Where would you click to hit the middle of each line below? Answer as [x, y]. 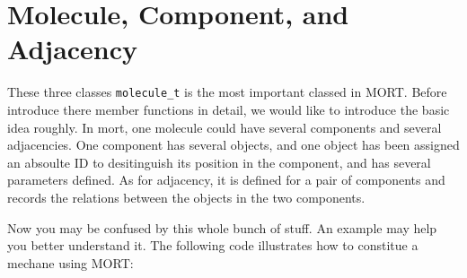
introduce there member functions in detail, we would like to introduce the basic [229, 109]
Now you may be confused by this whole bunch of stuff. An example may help [222, 227]
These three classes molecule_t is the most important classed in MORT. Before [227, 92]
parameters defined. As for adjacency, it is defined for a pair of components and [226, 180]
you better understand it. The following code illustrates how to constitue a [213, 245]
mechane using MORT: [70, 262]
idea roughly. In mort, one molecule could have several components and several [225, 127]
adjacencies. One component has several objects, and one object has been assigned [233, 145]
